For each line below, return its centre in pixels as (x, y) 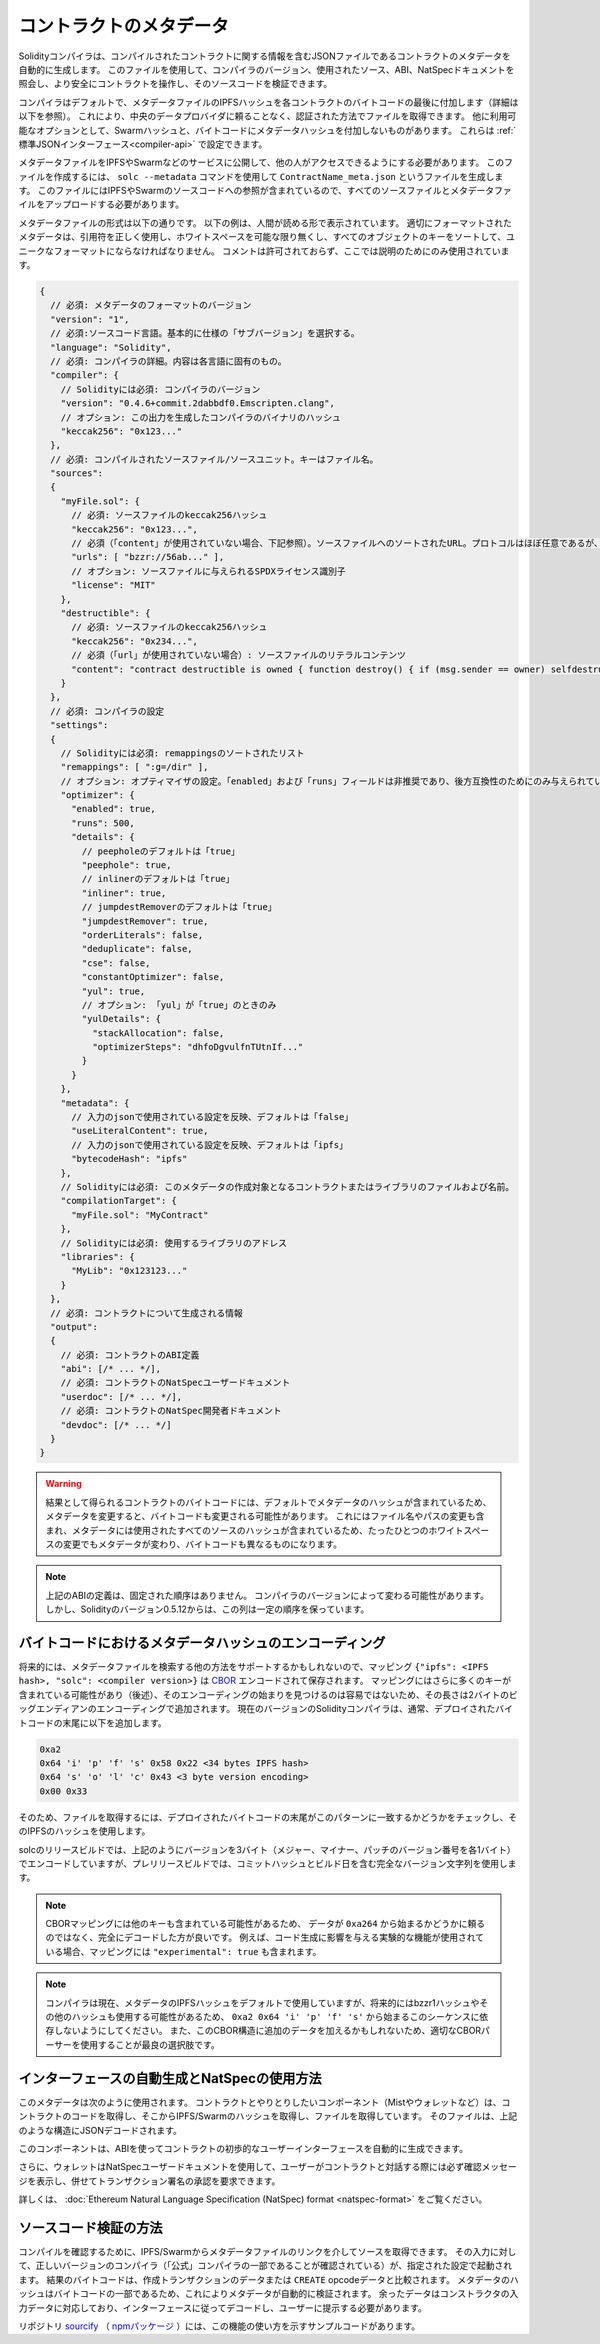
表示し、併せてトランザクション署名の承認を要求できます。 (158, 2181)
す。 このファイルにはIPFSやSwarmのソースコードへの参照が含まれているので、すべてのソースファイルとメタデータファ (265, 191)
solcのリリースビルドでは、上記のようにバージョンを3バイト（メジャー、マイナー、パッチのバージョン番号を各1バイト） (267, 1849)
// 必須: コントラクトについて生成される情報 (147, 1313)
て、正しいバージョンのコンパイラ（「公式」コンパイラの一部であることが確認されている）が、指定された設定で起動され (265, 2266)
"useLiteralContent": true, (140, 1131)
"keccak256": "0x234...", (135, 641)
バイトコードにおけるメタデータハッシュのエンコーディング (202, 1642)
